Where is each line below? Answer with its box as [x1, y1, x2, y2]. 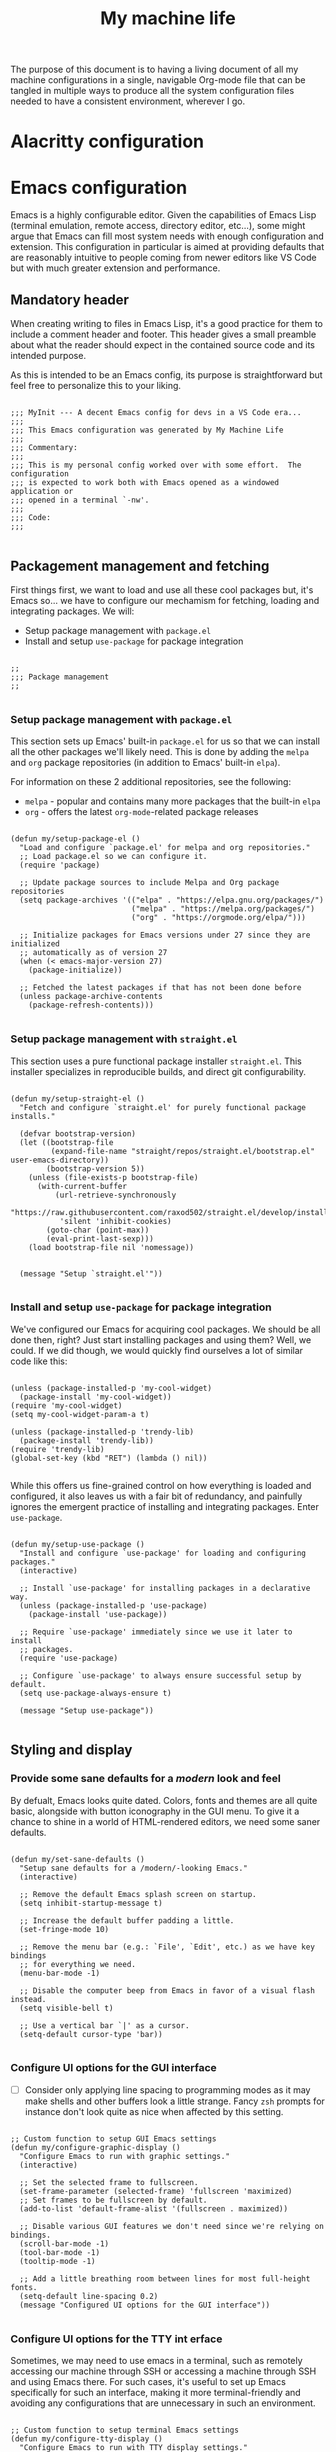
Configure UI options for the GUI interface [10, 2061, 217, 2075]
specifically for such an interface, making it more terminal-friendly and [10, 2387, 302, 2399]
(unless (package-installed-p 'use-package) [19, 1600, 208, 1611]
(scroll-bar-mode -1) [19, 2238, 110, 2249]
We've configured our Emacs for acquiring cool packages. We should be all [10, 1323, 321, 1335]
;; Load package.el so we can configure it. [19, 852, 208, 862]
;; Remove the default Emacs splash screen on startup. [19, 1889, 257, 1899]
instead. [10, 1994, 47, 2004]
